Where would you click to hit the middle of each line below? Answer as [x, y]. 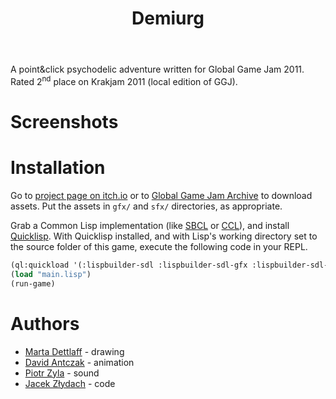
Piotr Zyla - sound [62, 373]
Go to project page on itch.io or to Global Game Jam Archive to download [161, 195]
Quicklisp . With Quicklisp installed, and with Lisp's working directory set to [164, 236]
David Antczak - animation [79, 362]
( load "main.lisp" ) [51, 274]
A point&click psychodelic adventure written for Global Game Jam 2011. [157, 69]
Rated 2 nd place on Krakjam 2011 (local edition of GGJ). [124, 80]
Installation [58, 168]
